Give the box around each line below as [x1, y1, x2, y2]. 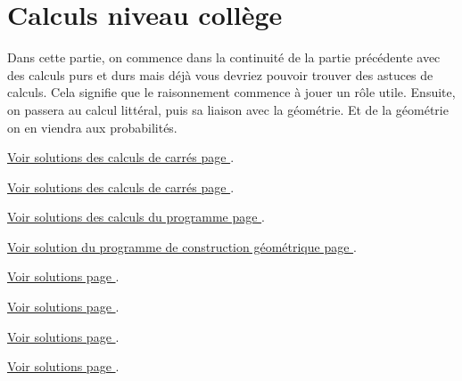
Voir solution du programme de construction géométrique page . [7, 237, 357, 255]
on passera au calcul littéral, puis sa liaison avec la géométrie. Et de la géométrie [7, 100, 449, 118]
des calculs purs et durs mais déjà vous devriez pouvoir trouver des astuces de [7, 65, 433, 84]
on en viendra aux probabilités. [7, 118, 177, 136]
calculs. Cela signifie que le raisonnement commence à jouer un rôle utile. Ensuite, [7, 83, 456, 101]
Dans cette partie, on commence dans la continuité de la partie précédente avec [7, 48, 441, 67]
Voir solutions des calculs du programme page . [7, 207, 265, 226]
